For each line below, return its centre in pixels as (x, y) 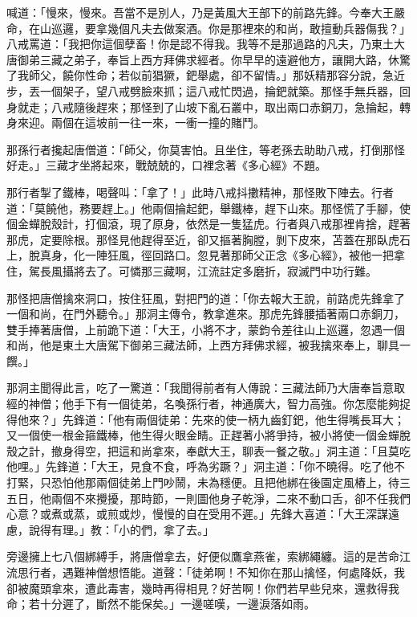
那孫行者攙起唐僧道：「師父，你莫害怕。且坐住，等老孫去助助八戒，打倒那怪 (206, 149)
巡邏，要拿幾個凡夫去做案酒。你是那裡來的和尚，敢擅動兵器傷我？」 (231, 28)
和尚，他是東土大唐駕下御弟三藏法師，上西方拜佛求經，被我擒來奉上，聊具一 (208, 345)
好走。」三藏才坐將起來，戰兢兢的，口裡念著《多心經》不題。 (166, 165)
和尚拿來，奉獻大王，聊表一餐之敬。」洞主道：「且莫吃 (270, 450)
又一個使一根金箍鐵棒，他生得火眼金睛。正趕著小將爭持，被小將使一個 (192, 435)
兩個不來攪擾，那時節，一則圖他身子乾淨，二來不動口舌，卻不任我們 (231, 498)
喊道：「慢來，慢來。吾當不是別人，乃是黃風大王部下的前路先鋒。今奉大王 (200, 12)
